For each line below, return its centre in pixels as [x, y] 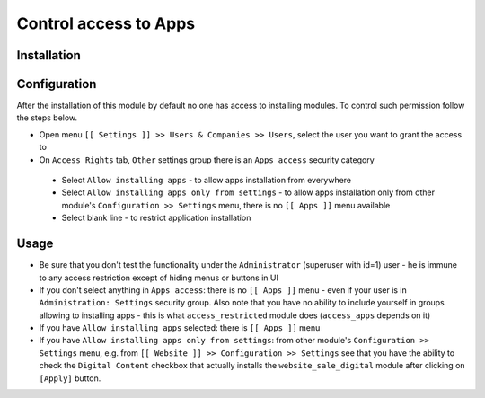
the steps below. [47, 118]
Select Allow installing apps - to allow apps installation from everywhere [207, 181]
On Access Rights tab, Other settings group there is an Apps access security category [207, 159]
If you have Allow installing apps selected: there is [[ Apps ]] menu [180, 328]
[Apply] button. [70, 378]
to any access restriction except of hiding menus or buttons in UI [159, 278]
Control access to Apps [106, 23]
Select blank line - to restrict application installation [156, 218]
